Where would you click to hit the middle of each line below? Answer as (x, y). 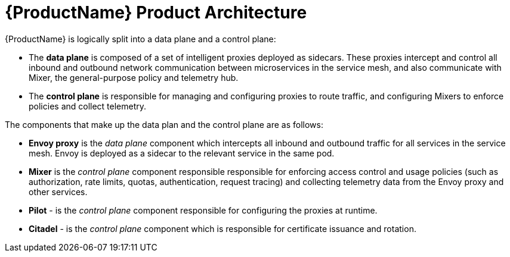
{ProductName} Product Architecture (156, 12)
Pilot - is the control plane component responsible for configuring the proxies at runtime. (203, 210)
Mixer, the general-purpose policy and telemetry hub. (134, 77)
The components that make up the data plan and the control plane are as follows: (164, 124)
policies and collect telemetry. (88, 106)
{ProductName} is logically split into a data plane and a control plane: (140, 39)
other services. (58, 192)
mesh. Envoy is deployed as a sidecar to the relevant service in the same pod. (182, 153)
